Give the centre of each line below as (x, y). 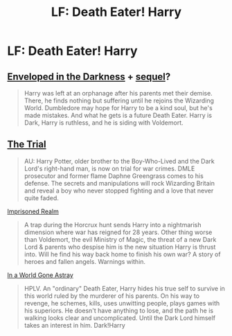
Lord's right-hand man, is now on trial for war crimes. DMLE (109, 168)
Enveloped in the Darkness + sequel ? (89, 77)
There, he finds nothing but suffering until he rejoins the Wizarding (119, 100)
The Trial (27, 144)
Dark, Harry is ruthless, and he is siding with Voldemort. (104, 123)
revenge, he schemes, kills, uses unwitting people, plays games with (122, 303)
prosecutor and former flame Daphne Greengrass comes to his (114, 176)
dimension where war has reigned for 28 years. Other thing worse (118, 232)
